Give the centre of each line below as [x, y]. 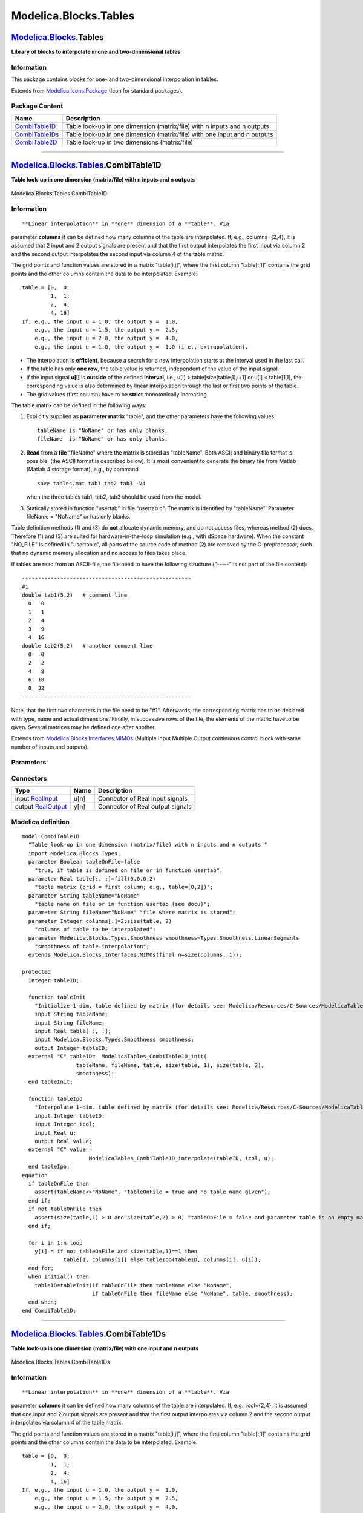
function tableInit [57, 997]
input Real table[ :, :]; [73, 1031]
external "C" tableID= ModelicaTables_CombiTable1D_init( [117, 1057]
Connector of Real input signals [142, 799]
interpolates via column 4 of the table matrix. [67, 1423]
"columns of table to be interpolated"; [95, 930]
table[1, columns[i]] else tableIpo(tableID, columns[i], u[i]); [162, 1260]
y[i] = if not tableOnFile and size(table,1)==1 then [116, 1252]
